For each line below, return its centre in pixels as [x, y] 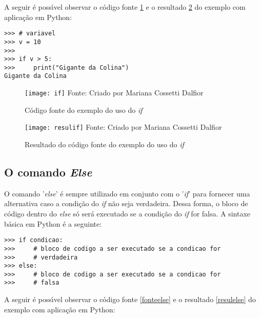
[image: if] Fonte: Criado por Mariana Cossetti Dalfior [114, 93]
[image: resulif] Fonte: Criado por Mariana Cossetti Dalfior [123, 127]
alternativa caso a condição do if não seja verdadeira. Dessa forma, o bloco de [126, 203]
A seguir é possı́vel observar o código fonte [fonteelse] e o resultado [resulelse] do [130, 299]
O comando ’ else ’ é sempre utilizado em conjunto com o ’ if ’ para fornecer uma [127, 193]
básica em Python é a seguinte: [53, 223]
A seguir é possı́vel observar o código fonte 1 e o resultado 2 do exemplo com [125, 7]
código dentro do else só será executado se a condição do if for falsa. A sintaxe [127, 214]
